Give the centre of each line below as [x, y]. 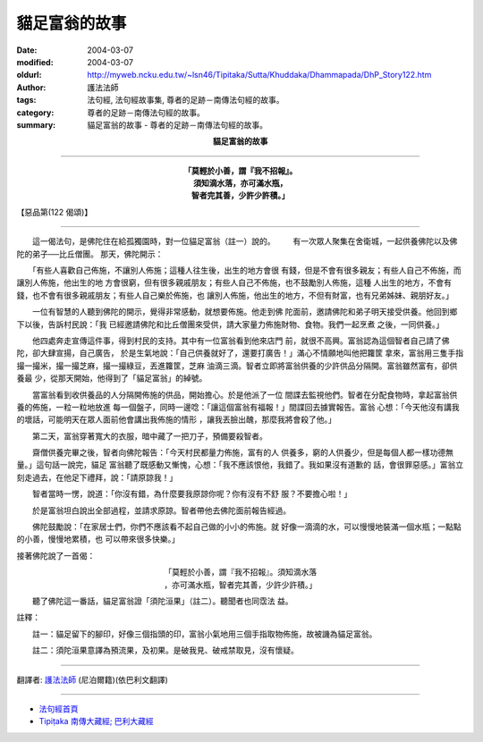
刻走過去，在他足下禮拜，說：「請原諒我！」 [97, 477]
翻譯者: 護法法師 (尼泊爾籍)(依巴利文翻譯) [93, 679]
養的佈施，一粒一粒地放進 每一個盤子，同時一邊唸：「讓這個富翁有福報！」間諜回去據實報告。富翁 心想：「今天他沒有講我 [238, 407]
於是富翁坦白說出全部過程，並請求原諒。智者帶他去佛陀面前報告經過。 [161, 510]
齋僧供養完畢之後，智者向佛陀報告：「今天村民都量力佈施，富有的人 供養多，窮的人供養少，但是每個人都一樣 [231, 452]
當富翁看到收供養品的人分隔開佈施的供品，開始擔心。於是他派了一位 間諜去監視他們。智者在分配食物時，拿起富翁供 [245, 394]
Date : [27, 50]
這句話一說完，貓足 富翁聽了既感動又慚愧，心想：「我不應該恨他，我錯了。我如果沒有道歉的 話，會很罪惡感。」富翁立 [250, 465]
